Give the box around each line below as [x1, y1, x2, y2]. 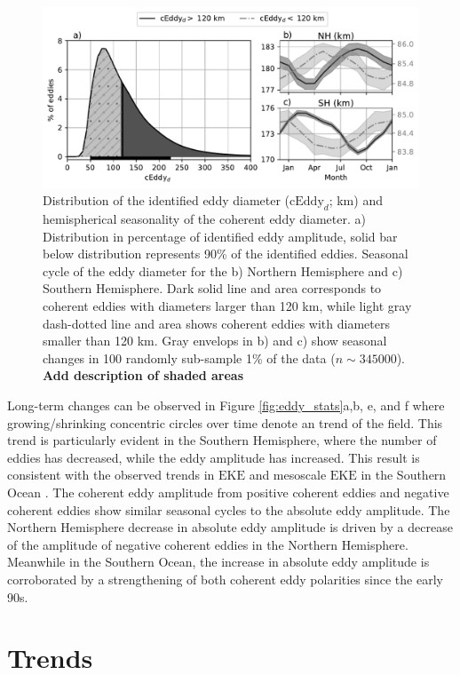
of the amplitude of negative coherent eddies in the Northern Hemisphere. [7, 535, 408, 553]
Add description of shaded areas [43, 366, 244, 385]
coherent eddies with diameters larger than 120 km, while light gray [43, 297, 412, 315]
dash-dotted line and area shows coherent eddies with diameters [43, 314, 390, 332]
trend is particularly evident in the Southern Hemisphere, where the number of [7, 431, 437, 449]
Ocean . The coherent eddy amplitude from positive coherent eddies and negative [7, 483, 449, 502]
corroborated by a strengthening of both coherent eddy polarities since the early [7, 569, 443, 588]
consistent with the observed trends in [7, 465, 215, 484]
